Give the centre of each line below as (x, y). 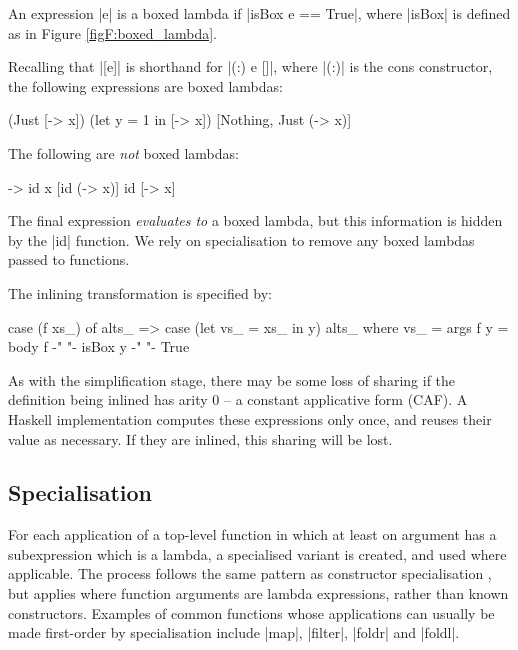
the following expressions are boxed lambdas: (145, 85)
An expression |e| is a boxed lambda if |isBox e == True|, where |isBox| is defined (259, 13)
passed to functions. (69, 259)
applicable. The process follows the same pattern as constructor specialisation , (250, 573)
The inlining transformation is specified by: (140, 292)
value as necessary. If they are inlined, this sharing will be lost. (200, 438)
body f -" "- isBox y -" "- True (99, 346)
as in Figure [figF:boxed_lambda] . (113, 32)
